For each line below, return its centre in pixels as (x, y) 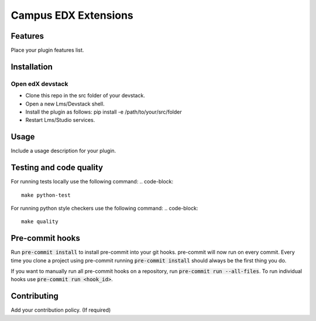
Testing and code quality (57, 168)
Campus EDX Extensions (72, 15)
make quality (40, 222)
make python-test (46, 195)
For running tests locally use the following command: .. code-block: (92, 182)
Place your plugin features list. (47, 50)
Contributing (35, 296)
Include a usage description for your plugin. (63, 151)
